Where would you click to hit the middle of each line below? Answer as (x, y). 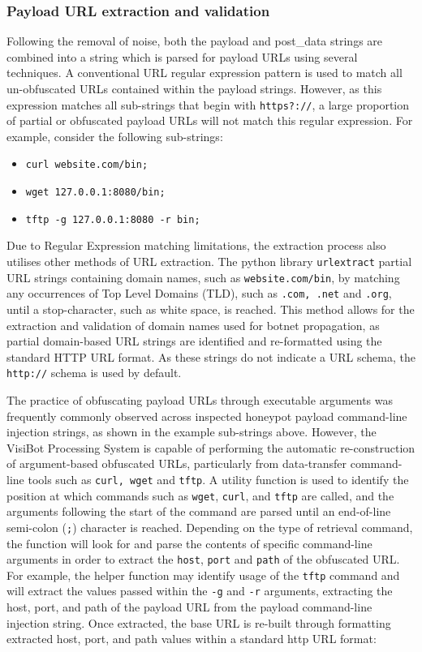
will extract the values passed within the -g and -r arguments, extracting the (200, 591)
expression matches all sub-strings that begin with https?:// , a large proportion (208, 104)
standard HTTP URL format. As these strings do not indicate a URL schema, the (211, 356)
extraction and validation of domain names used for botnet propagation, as (193, 325)
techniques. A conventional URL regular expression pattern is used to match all (205, 73)
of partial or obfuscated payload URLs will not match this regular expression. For (210, 120)
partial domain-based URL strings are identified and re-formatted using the (194, 341)
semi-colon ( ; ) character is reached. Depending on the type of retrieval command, (210, 527)
